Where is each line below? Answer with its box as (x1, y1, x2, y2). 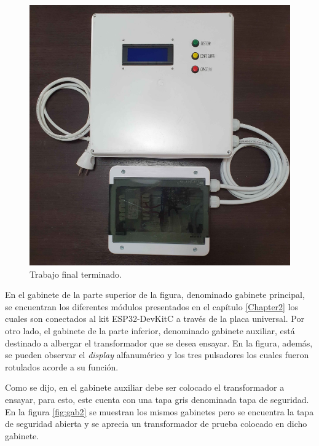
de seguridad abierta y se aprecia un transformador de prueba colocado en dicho (5, 417, 307, 430)
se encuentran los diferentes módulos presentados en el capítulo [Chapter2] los (5, 300, 299, 313)
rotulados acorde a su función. (5, 360, 119, 373)
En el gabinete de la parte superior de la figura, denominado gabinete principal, (5, 288, 305, 301)
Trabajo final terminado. (30, 267, 122, 280)
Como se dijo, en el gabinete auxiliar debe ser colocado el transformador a (5, 381, 285, 394)
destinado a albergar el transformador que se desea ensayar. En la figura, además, (5, 336, 313, 349)
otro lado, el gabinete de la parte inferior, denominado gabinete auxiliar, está (5, 324, 295, 337)
